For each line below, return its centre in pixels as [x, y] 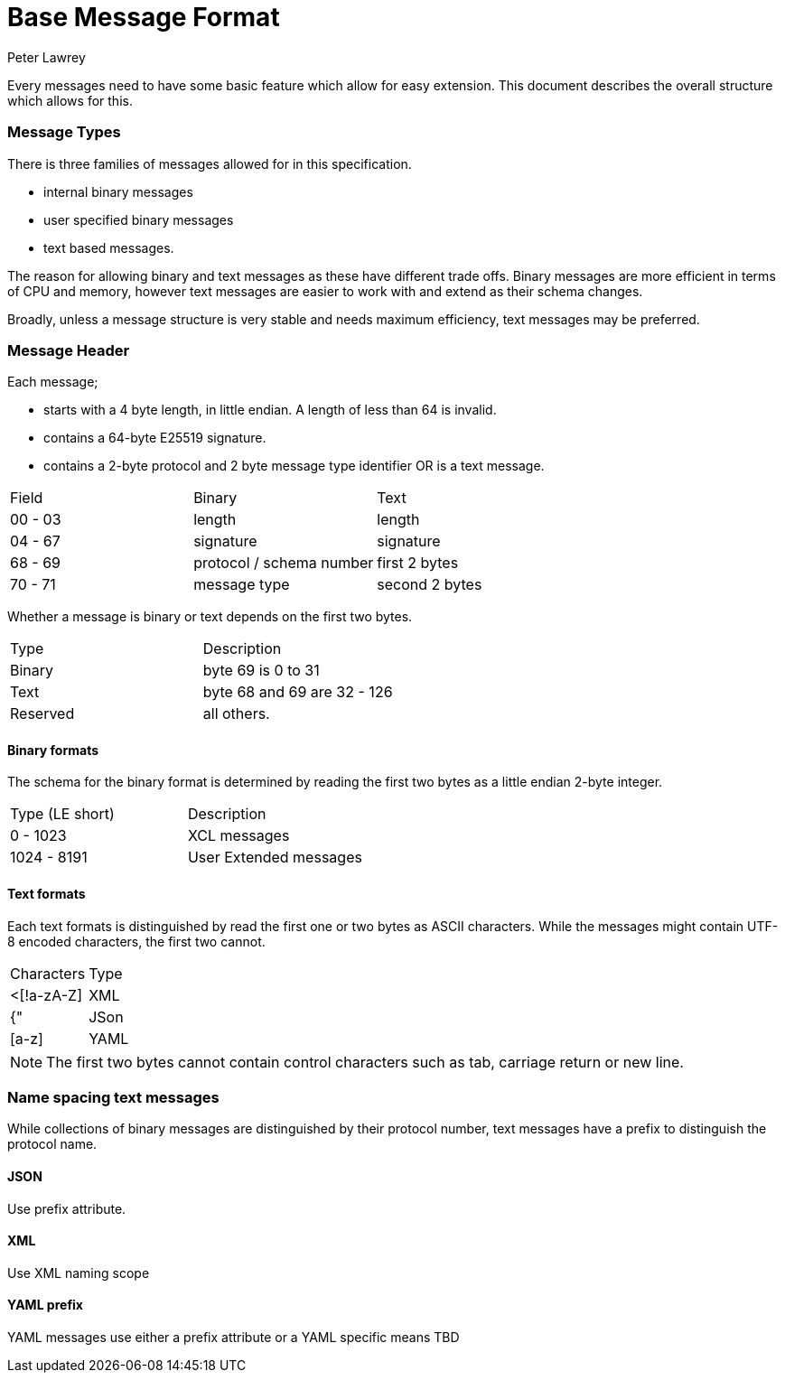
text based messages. [109, 247]
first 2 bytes [418, 563]
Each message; [53, 382]
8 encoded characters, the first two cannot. [136, 941]
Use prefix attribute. [67, 1208]
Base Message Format [144, 17]
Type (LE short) [62, 814]
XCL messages [238, 836]
